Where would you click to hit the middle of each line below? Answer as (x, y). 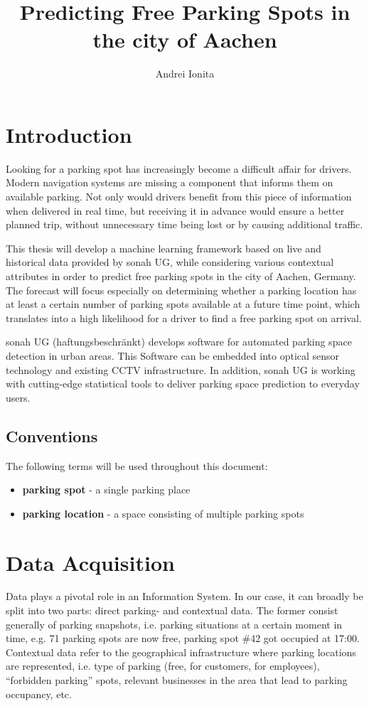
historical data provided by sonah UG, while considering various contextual (170, 262)
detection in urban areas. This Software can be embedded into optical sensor (173, 355)
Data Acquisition (90, 562)
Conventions (52, 435)
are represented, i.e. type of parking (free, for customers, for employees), (163, 666)
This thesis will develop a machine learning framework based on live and (164, 248)
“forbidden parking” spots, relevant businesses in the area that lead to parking (177, 680)
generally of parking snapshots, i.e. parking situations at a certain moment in (174, 624)
